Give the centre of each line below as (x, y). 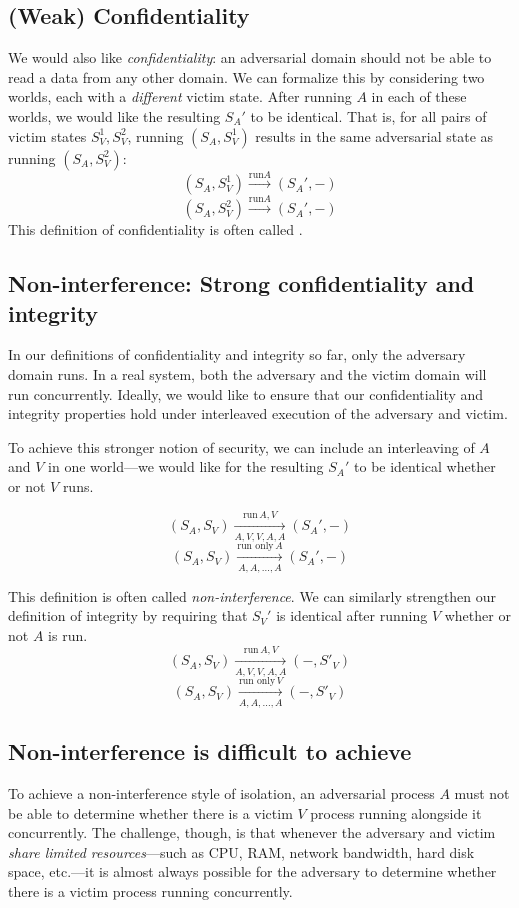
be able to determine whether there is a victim (150, 812)
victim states (47, 135)
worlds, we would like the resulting (114, 115)
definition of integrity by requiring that (128, 615)
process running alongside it (396, 812)
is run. (68, 634)
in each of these (419, 96)
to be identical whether (425, 466)
